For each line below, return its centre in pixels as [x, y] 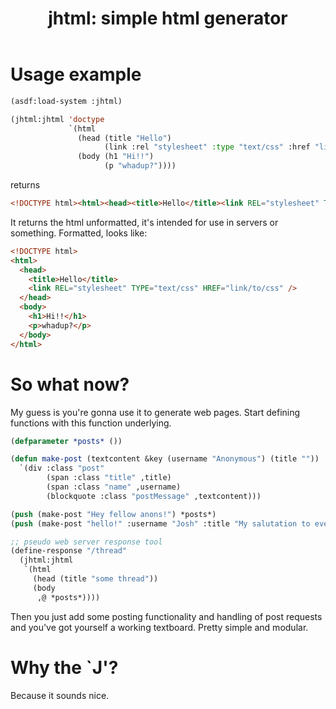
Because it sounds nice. [60, 695]
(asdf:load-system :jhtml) [66, 101]
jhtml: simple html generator [168, 18]
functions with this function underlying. [91, 423]
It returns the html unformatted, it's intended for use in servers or [144, 222]
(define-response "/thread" [69, 551]
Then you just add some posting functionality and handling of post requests [166, 616]
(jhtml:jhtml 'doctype [57, 119]
